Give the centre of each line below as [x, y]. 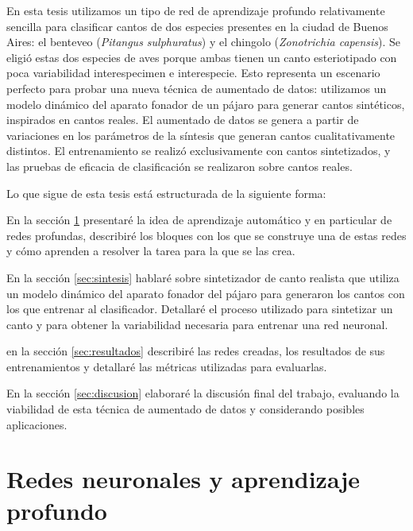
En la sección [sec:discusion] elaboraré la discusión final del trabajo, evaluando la [203, 393]
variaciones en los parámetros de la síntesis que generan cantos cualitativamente [201, 135]
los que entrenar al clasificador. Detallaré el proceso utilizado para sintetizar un [200, 309]
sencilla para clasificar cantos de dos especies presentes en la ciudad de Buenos [197, 26]
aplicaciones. [37, 424]
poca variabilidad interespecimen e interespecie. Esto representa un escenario [193, 73]
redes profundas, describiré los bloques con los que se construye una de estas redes [206, 235]
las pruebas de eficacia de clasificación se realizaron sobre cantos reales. [179, 166]
